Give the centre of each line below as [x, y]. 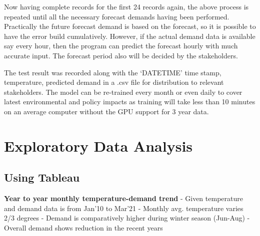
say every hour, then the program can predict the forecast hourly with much [121, 46]
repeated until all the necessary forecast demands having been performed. [117, 16]
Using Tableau [42, 177]
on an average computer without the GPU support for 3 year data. [106, 111]
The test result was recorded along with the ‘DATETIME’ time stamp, [113, 72]
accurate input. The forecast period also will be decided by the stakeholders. [121, 55]
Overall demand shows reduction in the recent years [83, 227]
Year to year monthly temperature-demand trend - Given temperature [123, 198]
